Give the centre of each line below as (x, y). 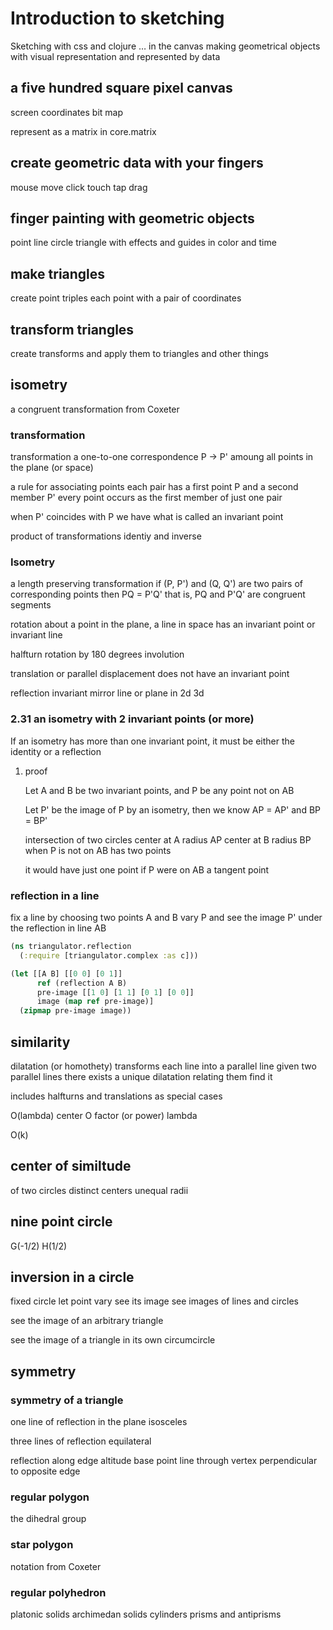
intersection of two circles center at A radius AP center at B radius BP (168, 839)
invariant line (36, 635)
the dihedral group (48, 1519)
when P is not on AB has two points (98, 850)
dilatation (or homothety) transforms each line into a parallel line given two (163, 1066)
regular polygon (50, 1497)
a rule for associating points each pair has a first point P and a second (154, 487)
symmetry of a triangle (67, 1400)
